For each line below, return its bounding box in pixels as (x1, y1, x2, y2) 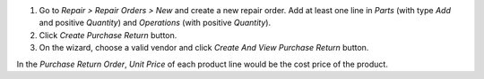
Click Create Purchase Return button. (39, 29, 177, 40)
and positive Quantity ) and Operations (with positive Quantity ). (39, 18, 272, 28)
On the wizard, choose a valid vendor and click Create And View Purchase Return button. (39, 43, 369, 53)
